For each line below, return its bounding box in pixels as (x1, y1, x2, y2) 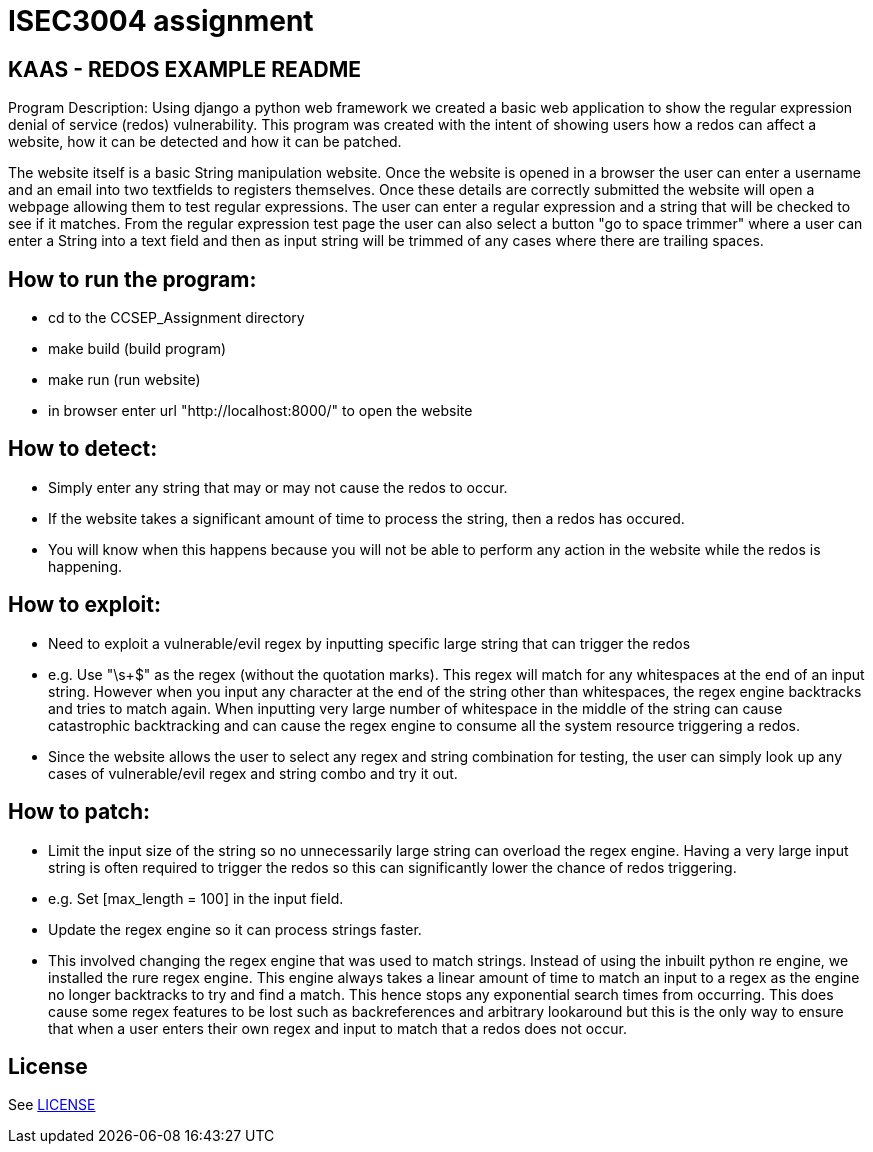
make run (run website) (48, 371, 201, 389)
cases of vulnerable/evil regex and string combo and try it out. (48, 764, 458, 782)
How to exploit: (8, 592, 161, 618)
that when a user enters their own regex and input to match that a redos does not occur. (48, 1019, 627, 1037)
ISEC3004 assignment (8, 4, 314, 38)
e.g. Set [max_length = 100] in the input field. (48, 889, 344, 907)
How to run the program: (8, 266, 257, 292)
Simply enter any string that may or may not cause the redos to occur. (48, 478, 508, 496)
